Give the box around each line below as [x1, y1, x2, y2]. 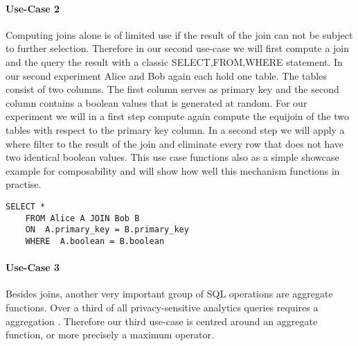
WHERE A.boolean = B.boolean [25, 236, 165, 246]
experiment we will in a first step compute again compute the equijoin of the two [6, 109, 350, 123]
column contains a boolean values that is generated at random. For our [6, 95, 307, 110]
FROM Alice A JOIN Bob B [25, 213, 140, 223]
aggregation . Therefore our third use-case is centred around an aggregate [6, 313, 318, 328]
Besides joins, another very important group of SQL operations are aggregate [6, 286, 333, 301]
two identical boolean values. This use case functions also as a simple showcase [6, 150, 339, 164]
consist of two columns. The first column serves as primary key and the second [6, 82, 339, 96]
